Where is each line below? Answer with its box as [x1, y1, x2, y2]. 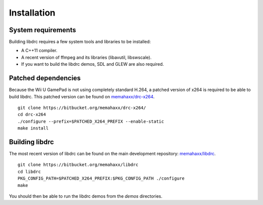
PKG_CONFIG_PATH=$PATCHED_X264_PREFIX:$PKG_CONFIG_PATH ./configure [18, 176, 185, 181]
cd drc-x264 [18, 112, 46, 117]
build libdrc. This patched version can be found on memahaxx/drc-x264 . [9, 93, 155, 99]
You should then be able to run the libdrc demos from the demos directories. [9, 193, 163, 199]
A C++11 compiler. [21, 48, 58, 54]
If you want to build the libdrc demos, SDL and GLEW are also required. [21, 61, 164, 67]
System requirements [9, 26, 76, 34]
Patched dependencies [9, 74, 81, 82]
